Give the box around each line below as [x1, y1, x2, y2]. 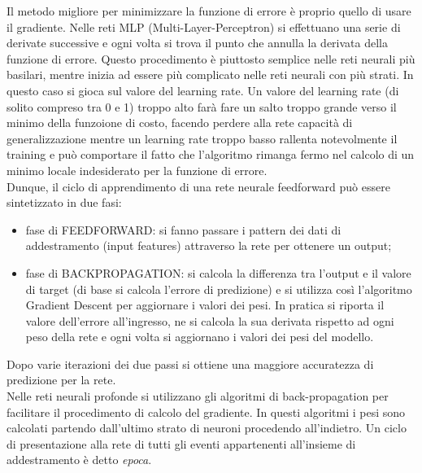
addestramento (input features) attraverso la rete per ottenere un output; [25, 237, 392, 254]
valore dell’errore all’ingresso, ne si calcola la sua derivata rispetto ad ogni [25, 312, 394, 329]
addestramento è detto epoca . [7, 451, 152, 468]
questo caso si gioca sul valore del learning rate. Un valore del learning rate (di [7, 81, 399, 99]
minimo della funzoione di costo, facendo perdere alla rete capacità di [7, 114, 353, 131]
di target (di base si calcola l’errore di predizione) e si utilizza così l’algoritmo [25, 280, 412, 297]
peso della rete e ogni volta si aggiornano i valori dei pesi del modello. [25, 328, 374, 345]
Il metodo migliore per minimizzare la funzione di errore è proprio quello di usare [7, 2, 411, 19]
